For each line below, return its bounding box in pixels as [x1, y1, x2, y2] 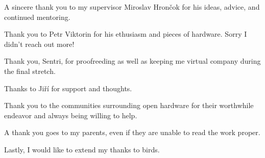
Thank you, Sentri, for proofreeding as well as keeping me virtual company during [4, 56, 261, 66]
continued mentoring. [4, 11, 70, 22]
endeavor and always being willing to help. [4, 110, 137, 120]
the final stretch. [4, 65, 56, 76]
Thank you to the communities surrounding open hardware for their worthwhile [4, 100, 254, 111]
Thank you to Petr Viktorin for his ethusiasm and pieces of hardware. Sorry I [4, 29, 247, 39]
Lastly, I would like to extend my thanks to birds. [4, 144, 160, 154]
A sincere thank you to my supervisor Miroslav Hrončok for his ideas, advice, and [4, 2, 260, 12]
